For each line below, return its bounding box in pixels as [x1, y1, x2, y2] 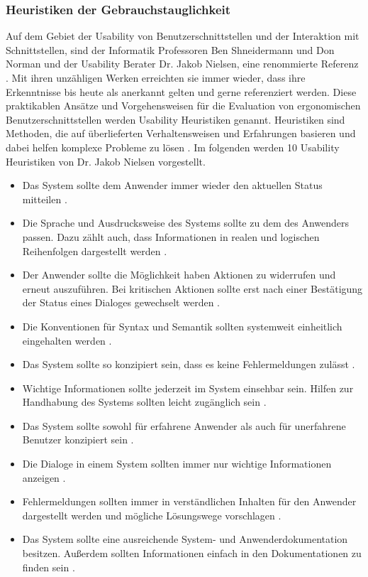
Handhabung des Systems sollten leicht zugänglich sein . [22, 394, 267, 409]
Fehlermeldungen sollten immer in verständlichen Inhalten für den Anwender [22, 494, 357, 509]
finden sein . [22, 559, 75, 574]
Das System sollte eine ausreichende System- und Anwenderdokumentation [22, 532, 348, 546]
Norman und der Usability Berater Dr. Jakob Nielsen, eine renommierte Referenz [6, 56, 359, 71]
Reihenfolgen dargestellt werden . [22, 243, 167, 258]
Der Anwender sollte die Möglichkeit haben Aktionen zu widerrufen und [22, 267, 336, 282]
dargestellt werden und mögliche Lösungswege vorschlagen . [22, 507, 281, 522]
